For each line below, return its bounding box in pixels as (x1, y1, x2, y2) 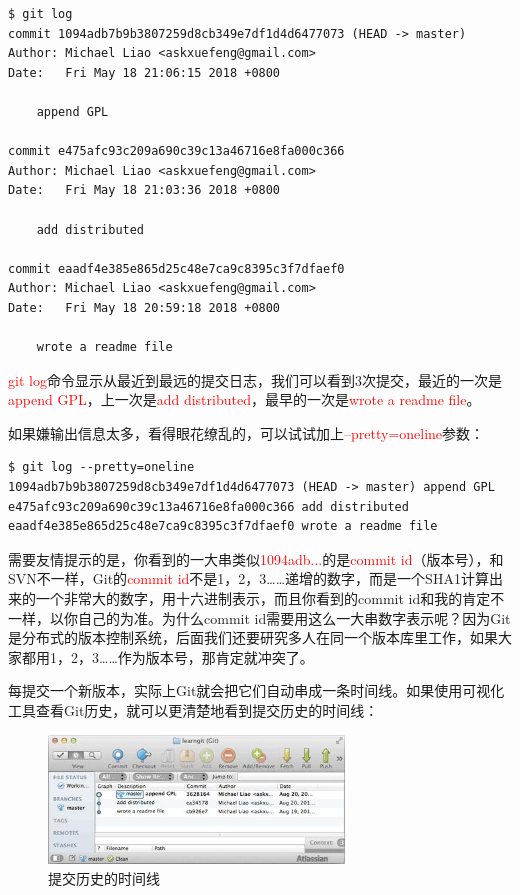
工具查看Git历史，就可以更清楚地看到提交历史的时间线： (8, 700, 379, 720)
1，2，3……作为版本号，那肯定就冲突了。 (49, 646, 314, 667)
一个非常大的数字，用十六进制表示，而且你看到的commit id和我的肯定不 (35, 588, 505, 609)
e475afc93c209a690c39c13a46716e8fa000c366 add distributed (8, 499, 409, 514)
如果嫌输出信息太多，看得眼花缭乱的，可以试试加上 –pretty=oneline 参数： (8, 422, 485, 443)
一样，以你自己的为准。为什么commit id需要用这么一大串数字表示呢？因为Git (8, 607, 511, 628)
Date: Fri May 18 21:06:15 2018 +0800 (8, 65, 281, 80)
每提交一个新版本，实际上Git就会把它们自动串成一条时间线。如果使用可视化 (8, 680, 505, 701)
